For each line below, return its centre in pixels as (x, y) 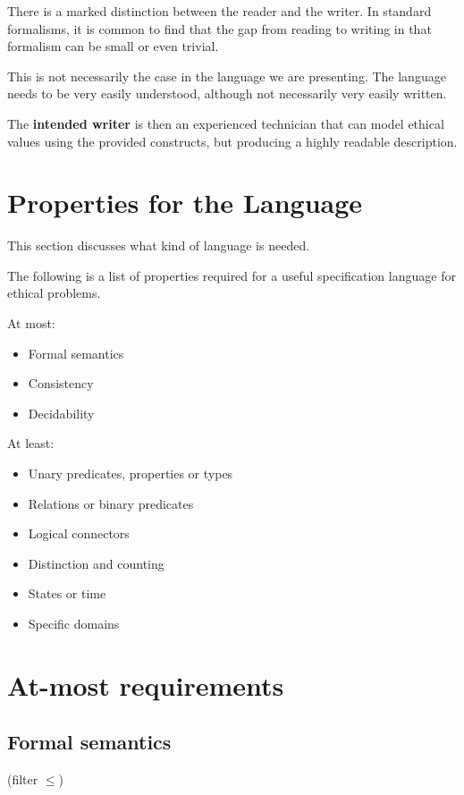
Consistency (61, 383)
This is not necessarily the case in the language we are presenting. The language (227, 76)
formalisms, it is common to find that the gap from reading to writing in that (219, 28)
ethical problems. (54, 293)
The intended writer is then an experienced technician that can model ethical (226, 123)
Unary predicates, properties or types (131, 474)
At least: (31, 443)
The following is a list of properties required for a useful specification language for (232, 275)
